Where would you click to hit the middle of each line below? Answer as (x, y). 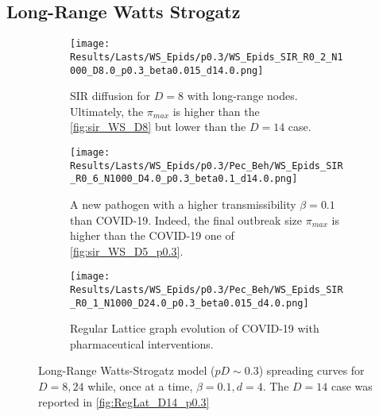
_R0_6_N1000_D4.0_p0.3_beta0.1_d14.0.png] (184, 179)
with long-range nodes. (242, 96)
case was (352, 386)
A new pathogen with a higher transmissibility (183, 204)
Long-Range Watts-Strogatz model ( (127, 370)
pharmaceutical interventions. (142, 343)
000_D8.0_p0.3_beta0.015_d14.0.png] (167, 70)
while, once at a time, (140, 386)
